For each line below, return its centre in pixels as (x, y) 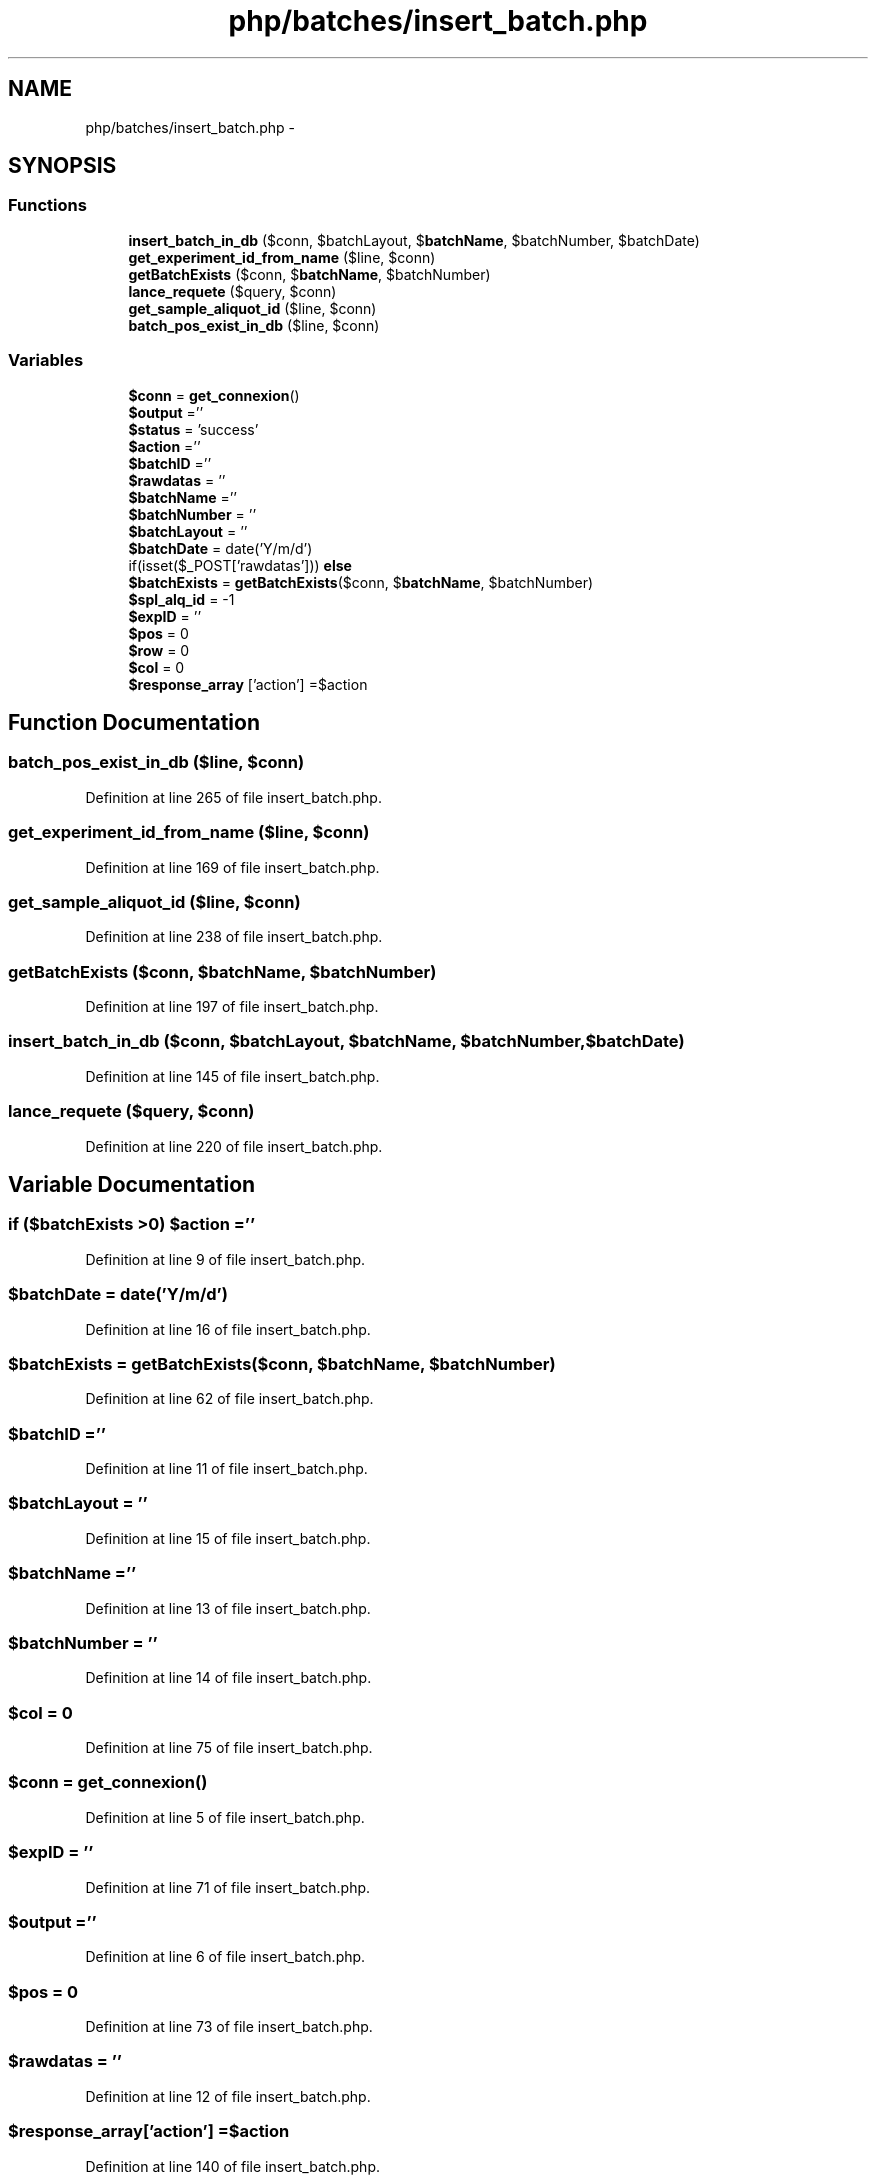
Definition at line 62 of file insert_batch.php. (229, 1399)
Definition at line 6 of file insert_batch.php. (225, 1957)
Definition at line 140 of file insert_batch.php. (232, 2166)
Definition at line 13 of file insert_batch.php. (228, 1608)
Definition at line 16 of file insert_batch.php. (228, 1329)
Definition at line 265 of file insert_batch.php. (233, 797)
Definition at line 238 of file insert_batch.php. (234, 937)
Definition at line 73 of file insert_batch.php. (229, 2026)
